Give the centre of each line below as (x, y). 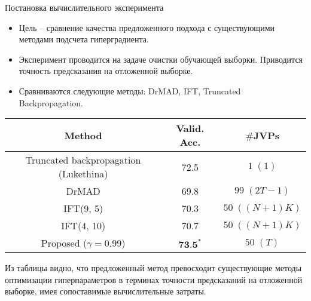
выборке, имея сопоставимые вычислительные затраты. (106, 291)
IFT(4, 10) (83, 226)
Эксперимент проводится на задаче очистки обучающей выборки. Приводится (161, 59)
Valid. (190, 128)
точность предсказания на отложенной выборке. (106, 71)
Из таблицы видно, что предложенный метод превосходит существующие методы (153, 268)
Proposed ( (64, 243)
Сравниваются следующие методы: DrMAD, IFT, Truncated (130, 90)
